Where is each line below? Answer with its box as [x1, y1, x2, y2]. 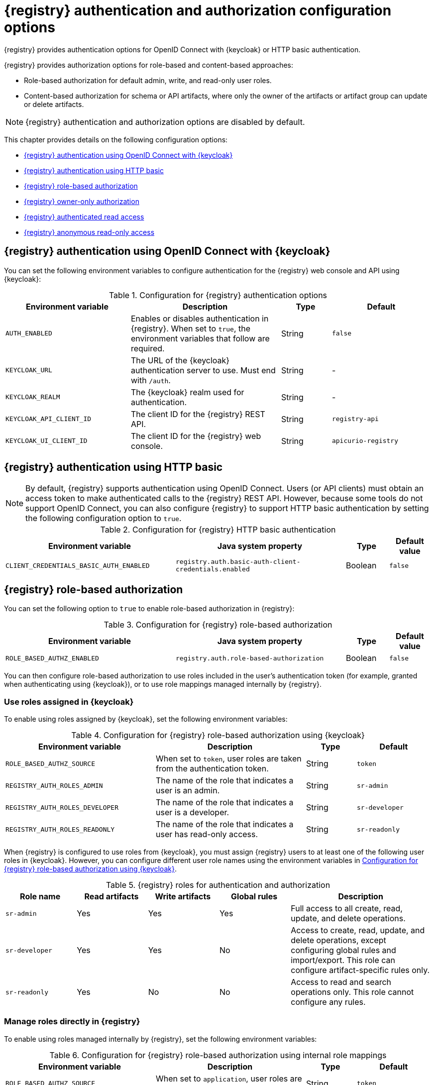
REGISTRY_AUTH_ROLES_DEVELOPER [5, 803, 118, 811]
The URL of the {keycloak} [130, 355, 230, 365]
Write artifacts [155, 891, 211, 902]
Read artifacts [84, 891, 139, 902]
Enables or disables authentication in [130, 313, 269, 324]
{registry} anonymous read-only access [24, 227, 155, 236]
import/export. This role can [291, 955, 395, 966]
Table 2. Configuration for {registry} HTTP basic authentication [100, 525, 336, 535]
